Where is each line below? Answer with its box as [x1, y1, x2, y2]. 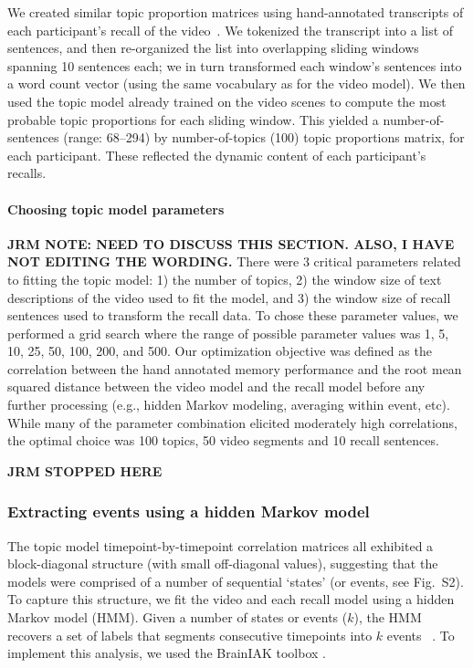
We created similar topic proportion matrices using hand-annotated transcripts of [7, 3, 464, 21]
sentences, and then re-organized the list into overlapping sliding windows [7, 38, 419, 57]
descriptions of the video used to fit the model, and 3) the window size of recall [7, 287, 451, 307]
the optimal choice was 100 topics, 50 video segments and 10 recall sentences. [7, 431, 439, 450]
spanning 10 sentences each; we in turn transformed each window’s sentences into [7, 56, 462, 75]
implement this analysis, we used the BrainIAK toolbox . [7, 643, 326, 663]
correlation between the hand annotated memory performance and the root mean [7, 359, 462, 378]
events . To [386, 625, 455, 644]
